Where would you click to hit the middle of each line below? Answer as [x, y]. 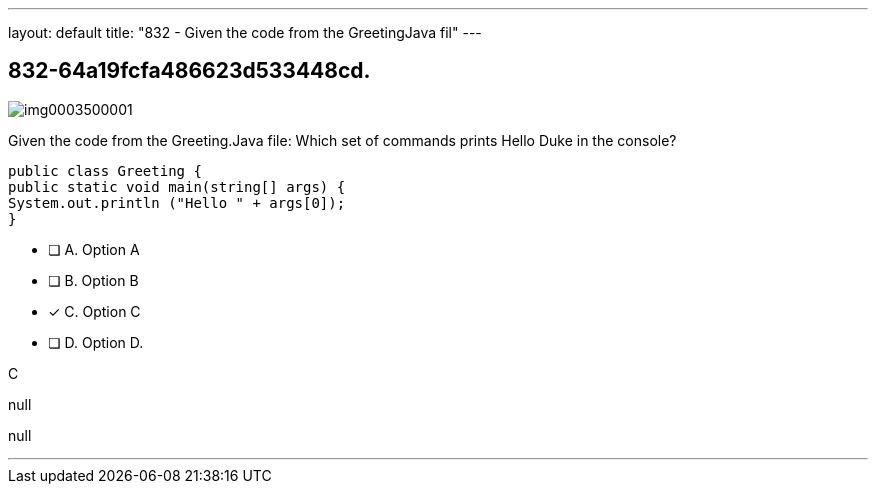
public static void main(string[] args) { [177, 186]
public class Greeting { [105, 170]
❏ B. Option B [93, 280]
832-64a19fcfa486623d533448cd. [189, 71]
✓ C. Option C [94, 311]
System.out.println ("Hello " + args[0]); [177, 202]
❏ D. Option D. [96, 342]
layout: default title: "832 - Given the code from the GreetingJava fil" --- [245, 32]
